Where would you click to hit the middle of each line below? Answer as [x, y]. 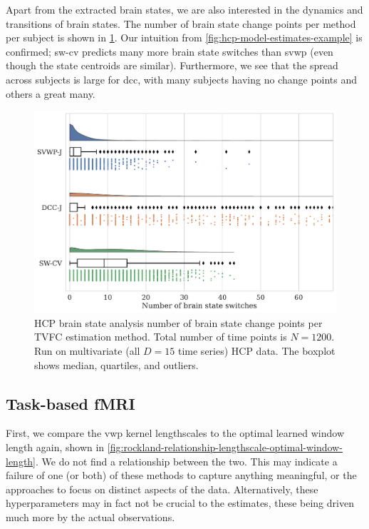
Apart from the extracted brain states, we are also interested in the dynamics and [184, 9]
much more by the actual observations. [90, 517]
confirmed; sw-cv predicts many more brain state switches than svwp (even [170, 51]
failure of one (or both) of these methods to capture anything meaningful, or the [181, 475]
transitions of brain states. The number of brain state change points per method [181, 23]
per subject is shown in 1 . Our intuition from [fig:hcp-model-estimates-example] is [184, 37]
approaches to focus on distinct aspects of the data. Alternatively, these [162, 489]
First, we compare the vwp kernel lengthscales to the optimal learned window [175, 433]
